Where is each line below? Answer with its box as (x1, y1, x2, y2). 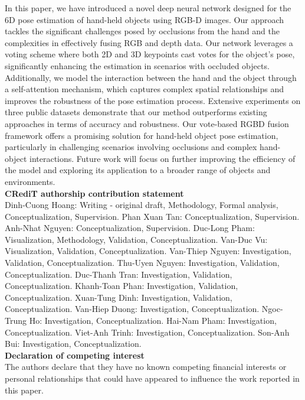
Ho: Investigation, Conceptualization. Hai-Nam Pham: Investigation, (29, 314, 277, 327)
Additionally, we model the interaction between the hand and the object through (5, 71, 297, 83)
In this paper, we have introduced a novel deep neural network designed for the (5, 2, 291, 14)
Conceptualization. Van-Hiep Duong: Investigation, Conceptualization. (5, 303, 260, 315)
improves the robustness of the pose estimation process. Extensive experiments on (5, 94, 301, 106)
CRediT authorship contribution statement (5, 187, 184, 199)
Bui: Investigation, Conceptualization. (5, 337, 142, 350)
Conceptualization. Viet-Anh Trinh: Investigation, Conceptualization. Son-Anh (5, 326, 290, 338)
